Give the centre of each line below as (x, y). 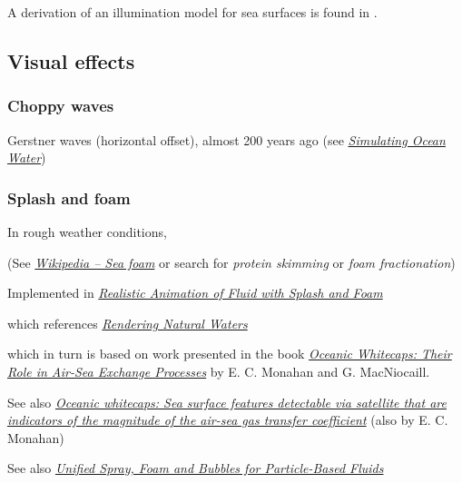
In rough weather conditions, (87, 232)
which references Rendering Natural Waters (128, 323)
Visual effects (71, 60)
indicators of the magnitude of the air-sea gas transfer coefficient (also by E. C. (228, 420)
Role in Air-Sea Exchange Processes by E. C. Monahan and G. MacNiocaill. (219, 371)
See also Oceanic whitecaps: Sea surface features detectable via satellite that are (227, 402)
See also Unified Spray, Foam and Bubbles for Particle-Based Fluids (196, 468)
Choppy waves (61, 106)
